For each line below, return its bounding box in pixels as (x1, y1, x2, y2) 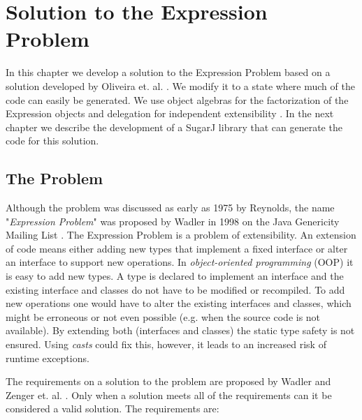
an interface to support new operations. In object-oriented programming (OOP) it (6, 255, 354, 269)
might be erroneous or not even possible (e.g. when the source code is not (6, 309, 321, 324)
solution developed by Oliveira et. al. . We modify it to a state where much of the (6, 78, 355, 93)
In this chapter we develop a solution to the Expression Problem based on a (6, 65, 331, 80)
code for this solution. (6, 133, 99, 148)
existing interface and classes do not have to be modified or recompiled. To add (6, 282, 345, 297)
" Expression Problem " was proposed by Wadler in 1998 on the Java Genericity (6, 213, 340, 228)
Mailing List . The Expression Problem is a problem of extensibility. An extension (6, 227, 356, 242)
